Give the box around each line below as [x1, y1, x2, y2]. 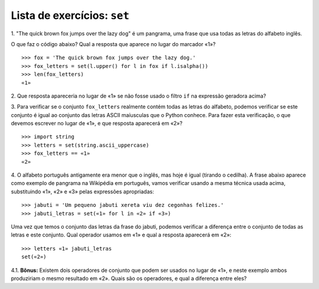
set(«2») [21, 254, 47, 260]
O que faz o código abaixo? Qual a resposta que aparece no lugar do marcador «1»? [11, 40, 216, 47]
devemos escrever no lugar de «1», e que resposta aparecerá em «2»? [11, 120, 183, 127]
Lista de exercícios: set [11, 9, 130, 22]
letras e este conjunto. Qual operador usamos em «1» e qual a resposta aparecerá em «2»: [11, 231, 232, 239]
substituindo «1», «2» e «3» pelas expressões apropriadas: [11, 188, 154, 195]
